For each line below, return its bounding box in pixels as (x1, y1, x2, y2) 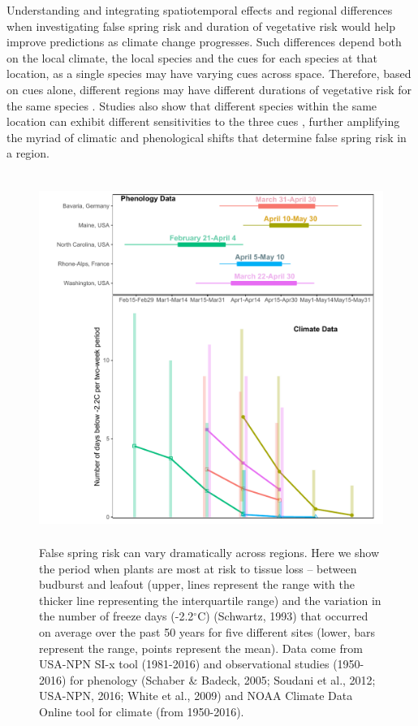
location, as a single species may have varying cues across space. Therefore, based (6, 65, 412, 82)
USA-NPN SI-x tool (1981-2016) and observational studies (39, 655, 330, 672)
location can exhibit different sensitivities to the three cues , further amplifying (6, 113, 400, 130)
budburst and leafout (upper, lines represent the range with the (39, 576, 355, 593)
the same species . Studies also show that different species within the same (6, 97, 377, 114)
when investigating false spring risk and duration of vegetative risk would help (6, 17, 395, 34)
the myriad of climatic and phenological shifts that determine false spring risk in (6, 128, 407, 145)
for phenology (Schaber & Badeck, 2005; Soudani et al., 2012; (70, 671, 376, 688)
